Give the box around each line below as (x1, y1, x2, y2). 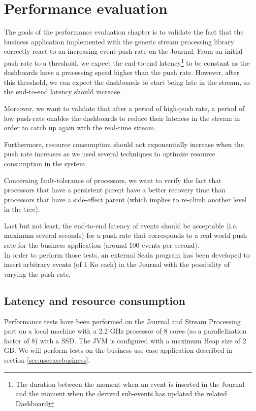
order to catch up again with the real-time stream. (4, 122, 156, 133)
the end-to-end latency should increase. (4, 86, 122, 97)
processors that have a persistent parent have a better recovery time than (4, 185, 225, 195)
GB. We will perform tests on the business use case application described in (4, 345, 232, 355)
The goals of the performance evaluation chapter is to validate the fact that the (4, 27, 244, 37)
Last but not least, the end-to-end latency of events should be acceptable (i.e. (4, 220, 238, 230)
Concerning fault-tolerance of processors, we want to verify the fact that (4, 175, 222, 185)
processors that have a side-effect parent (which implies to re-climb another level (4, 194, 247, 204)
